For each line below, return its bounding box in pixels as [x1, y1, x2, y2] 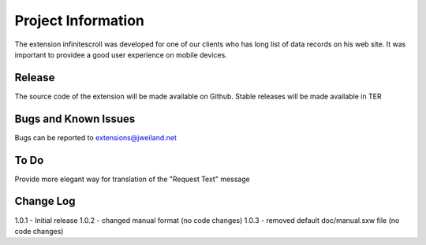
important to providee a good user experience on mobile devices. [14, 50, 228, 59]
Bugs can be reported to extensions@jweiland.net [14, 132, 177, 142]
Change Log [14, 195, 76, 208]
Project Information [14, 12, 145, 29]
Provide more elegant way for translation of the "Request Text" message [14, 174, 250, 184]
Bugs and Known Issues [14, 112, 136, 125]
